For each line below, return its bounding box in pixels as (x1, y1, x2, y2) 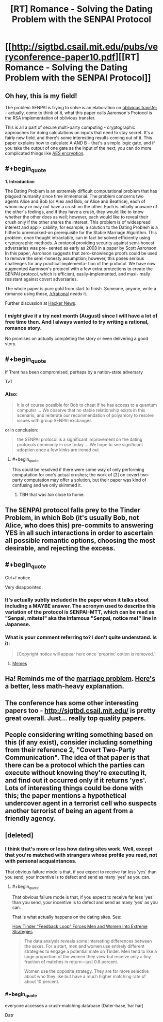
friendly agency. (5, 814, 56, 823)
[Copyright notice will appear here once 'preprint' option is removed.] (16, 651, 156, 657)
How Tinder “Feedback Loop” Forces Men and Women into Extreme (12, 923, 148, 929)
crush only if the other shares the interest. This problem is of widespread (5, 219, 151, 225)
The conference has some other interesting (5, 699, 139, 707)
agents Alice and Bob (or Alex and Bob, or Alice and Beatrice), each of (5, 198, 146, 204)
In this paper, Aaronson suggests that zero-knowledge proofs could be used (5, 250, 158, 256)
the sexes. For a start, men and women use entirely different (24, 943, 145, 949)
